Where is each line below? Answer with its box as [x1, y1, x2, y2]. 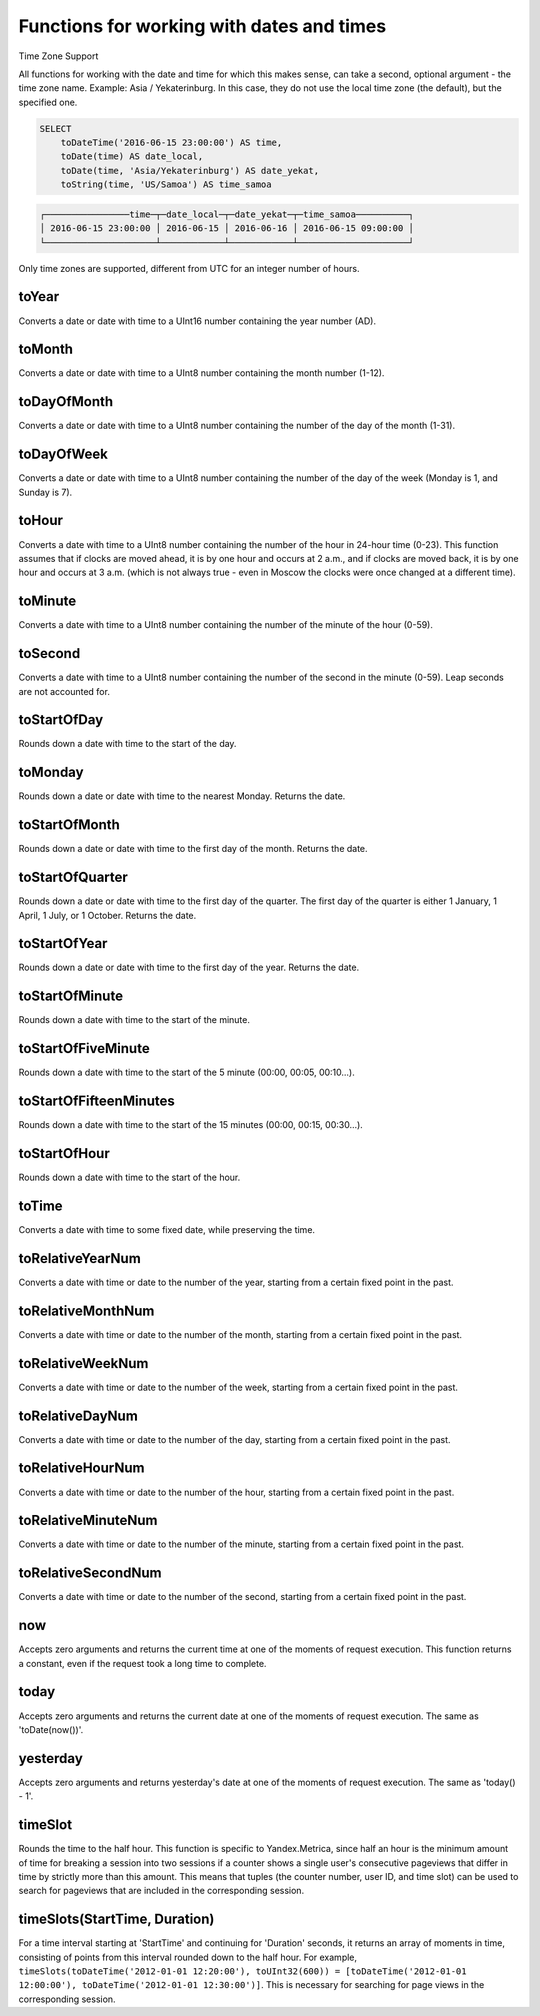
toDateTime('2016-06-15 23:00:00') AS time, [60, 137, 283, 149]
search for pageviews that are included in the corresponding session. [18, 1885, 305, 1897]
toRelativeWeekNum [18, 1355, 149, 1372]
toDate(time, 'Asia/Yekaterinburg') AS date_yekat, [60, 165, 320, 176]
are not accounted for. [18, 685, 110, 697]
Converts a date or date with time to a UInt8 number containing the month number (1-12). [18, 367, 385, 379]
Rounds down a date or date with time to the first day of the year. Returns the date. [18, 961, 360, 974]
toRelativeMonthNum [18, 1302, 155, 1319]
